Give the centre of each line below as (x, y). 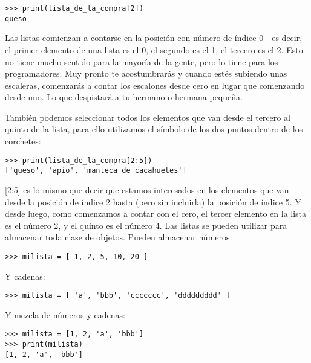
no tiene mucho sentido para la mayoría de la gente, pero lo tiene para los (142, 61)
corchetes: (23, 141)
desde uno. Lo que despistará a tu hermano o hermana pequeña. (124, 97)
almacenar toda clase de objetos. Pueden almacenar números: (119, 237)
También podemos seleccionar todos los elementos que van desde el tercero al (148, 117)
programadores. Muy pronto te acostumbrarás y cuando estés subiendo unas (146, 73)
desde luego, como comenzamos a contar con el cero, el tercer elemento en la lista (156, 214)
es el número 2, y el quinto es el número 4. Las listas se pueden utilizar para (146, 225)
